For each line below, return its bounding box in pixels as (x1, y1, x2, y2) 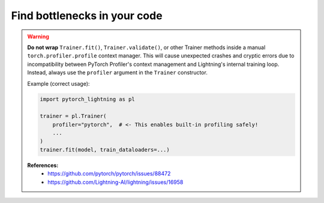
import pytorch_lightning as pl (40, 96, 135, 103)
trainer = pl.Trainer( (40, 113, 107, 120)
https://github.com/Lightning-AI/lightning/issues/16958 (47, 178, 184, 186)
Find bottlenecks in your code (11, 9, 163, 22)
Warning (27, 33, 49, 40)
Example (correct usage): (27, 80, 90, 87)
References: (27, 162, 59, 169)
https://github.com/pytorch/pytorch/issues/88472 (47, 170, 171, 177)
